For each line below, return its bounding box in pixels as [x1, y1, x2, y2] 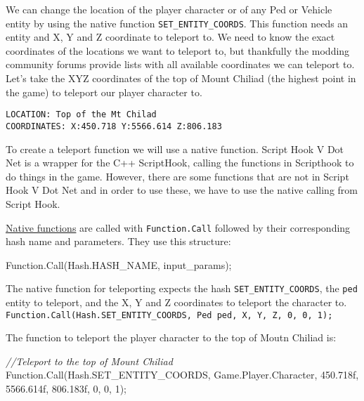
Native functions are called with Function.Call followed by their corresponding [6, 220, 351, 235]
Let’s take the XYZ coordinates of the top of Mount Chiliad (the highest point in [6, 71, 356, 86]
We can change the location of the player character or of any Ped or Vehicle [6, 2, 332, 16]
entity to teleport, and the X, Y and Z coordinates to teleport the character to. [6, 295, 347, 309]
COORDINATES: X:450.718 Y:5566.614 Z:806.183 [6, 121, 222, 131]
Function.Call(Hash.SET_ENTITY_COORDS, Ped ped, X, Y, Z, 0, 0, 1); [6, 310, 333, 320]
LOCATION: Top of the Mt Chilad [6, 110, 157, 120]
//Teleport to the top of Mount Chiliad [6, 353, 173, 368]
